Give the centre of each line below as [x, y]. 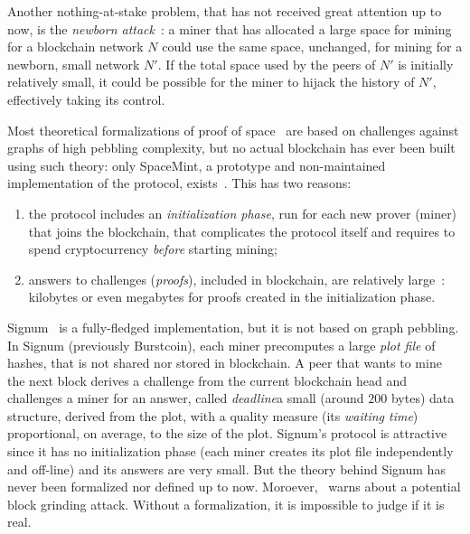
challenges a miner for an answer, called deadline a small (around [186, 398]
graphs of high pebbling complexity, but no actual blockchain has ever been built [231, 148]
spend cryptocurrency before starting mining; [153, 249]
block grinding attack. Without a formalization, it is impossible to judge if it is [226, 504]
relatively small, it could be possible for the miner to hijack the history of [211, 82]
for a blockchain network [75, 47]
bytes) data [423, 398]
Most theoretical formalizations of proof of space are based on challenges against [233, 130]
